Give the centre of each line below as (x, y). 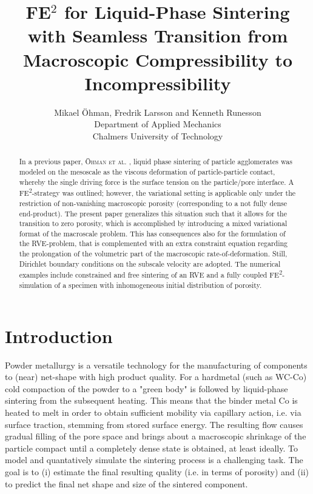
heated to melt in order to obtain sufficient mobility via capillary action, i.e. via (153, 412)
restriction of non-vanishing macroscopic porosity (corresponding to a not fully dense (153, 203)
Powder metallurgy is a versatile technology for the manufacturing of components (156, 365)
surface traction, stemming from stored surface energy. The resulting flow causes (154, 424)
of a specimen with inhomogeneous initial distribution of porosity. (158, 285)
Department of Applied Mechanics (158, 124)
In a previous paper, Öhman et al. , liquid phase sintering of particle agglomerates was (156, 162)
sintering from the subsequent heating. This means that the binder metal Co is (151, 400)
